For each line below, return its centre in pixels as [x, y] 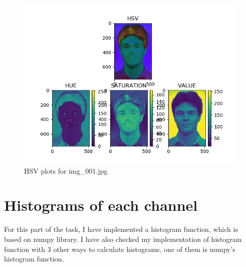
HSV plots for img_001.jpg [66, 170]
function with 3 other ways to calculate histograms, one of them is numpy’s [120, 249]
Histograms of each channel [101, 205]
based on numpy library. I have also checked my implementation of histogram [123, 239]
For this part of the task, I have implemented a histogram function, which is [121, 229]
